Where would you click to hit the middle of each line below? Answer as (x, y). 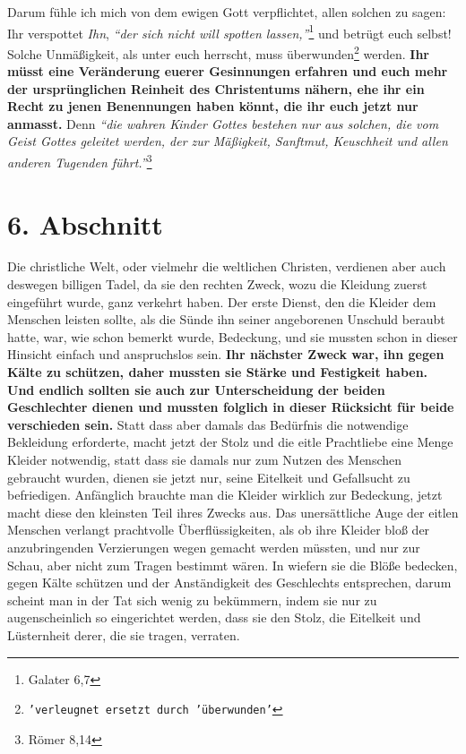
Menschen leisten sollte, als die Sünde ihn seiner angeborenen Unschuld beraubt (226, 319)
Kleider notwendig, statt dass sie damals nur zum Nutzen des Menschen (205, 459)
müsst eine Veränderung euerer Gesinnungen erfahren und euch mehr (228, 71)
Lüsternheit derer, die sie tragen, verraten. (124, 634)
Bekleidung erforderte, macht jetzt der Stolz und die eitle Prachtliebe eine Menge (230, 442)
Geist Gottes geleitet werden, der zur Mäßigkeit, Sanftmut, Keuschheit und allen (228, 141)
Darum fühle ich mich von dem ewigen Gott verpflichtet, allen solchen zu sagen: (227, 12)
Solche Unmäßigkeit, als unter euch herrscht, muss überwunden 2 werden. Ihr (218, 52)
